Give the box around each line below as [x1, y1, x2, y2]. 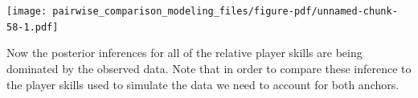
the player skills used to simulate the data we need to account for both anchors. [6, 76, 400, 92]
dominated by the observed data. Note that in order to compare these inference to [6, 59, 412, 76]
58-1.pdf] [6, 21, 59, 33]
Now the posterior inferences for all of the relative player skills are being [6, 44, 363, 61]
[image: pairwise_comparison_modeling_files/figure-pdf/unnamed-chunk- [6, 6, 398, 17]
